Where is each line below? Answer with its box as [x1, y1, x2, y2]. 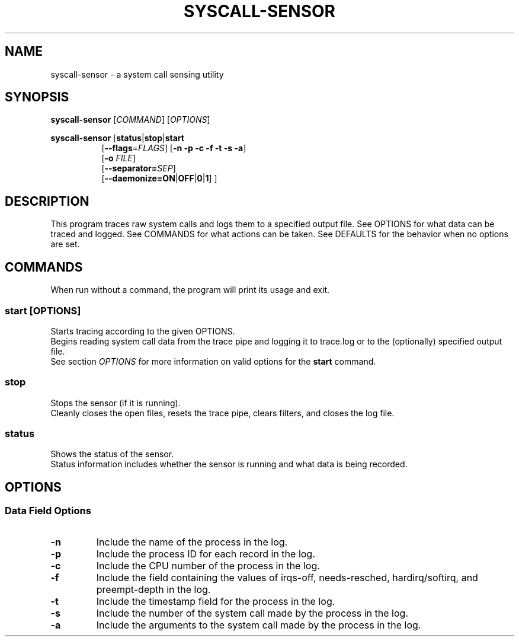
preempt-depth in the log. [96, 583, 211, 595]
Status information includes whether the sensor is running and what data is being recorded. [50, 459, 408, 470]
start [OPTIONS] [5, 304, 81, 317]
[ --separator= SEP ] [101, 163, 176, 174]
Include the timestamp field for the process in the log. [96, 595, 335, 607]
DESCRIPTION [5, 193, 89, 209]
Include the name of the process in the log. [96, 535, 288, 548]
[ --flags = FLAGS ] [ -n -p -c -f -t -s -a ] [101, 143, 246, 154]
